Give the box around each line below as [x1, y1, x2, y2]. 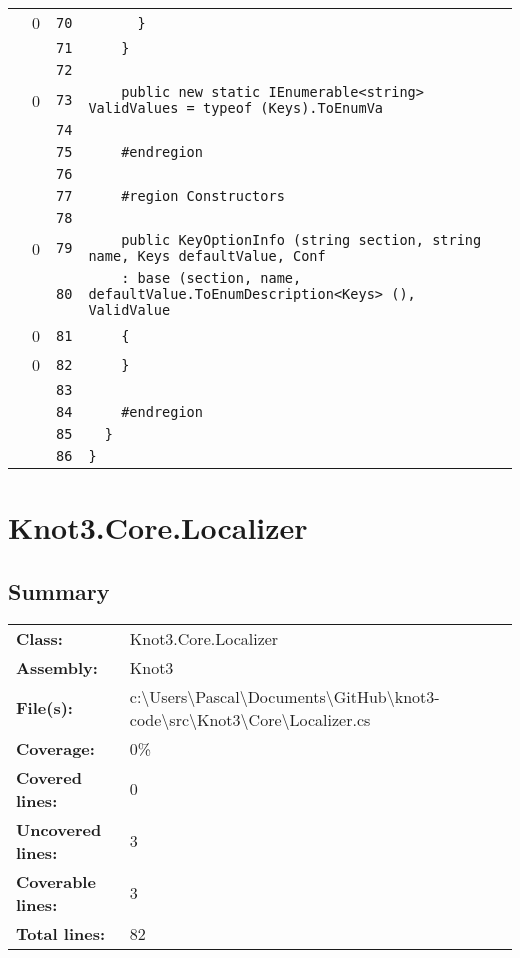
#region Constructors [121, 188, 285, 204]
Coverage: [16, 736, 95, 760]
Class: [16, 626, 63, 650]
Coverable [16, 869, 96, 893]
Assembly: [16, 655, 98, 679]
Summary [8, 575, 110, 606]
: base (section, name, [121, 270, 302, 286]
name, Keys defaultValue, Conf [88, 248, 326, 264]
